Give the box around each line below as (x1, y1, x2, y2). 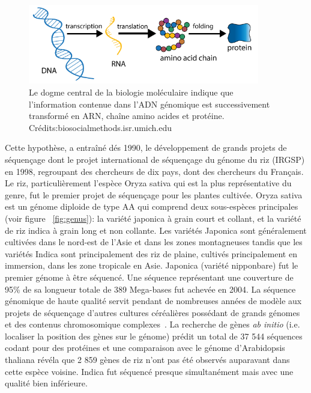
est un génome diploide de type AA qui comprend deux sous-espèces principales (5, 200, 298, 213)
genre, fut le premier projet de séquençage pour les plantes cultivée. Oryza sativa (5, 188, 303, 201)
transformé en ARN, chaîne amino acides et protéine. (29, 109, 225, 122)
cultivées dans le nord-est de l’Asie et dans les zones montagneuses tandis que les (5, 236, 303, 248)
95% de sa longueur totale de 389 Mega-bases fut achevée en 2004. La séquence (5, 282, 296, 295)
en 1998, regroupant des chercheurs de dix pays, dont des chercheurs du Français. (5, 165, 304, 177)
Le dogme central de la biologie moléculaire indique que (29, 86, 234, 99)
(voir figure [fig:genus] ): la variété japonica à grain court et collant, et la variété (5, 212, 301, 224)
